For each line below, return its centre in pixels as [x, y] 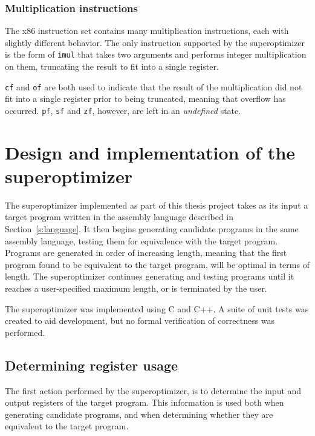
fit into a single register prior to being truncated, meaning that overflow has [145, 99]
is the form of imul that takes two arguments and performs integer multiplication [156, 54]
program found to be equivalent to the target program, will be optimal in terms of [157, 264]
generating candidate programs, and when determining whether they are [139, 414]
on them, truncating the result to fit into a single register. [112, 66]
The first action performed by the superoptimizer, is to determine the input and [153, 390]
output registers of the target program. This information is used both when [145, 402]
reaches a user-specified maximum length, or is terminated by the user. [136, 288]
